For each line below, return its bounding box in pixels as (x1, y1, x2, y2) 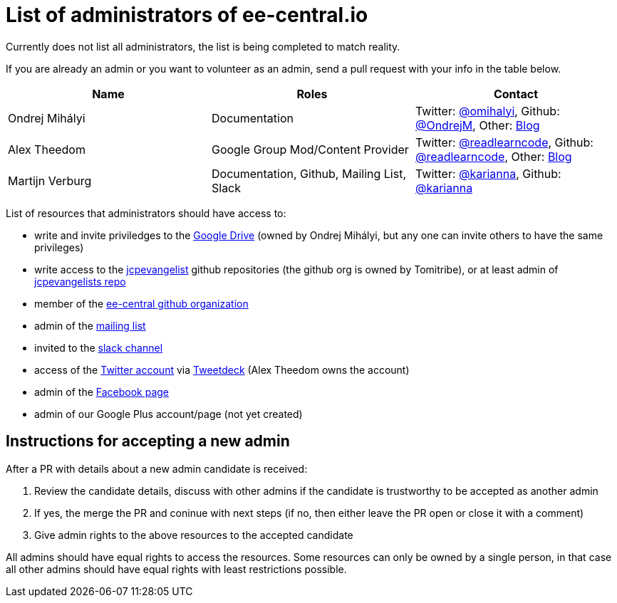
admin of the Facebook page (34, 385, 170, 398)
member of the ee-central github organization (34, 297, 249, 310)
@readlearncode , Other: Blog (415, 149, 572, 164)
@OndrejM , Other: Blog (415, 117, 540, 132)
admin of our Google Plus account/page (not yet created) (34, 407, 303, 420)
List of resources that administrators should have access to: (6, 206, 286, 219)
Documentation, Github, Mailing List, (211, 166, 406, 181)
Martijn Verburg (8, 173, 92, 188)
